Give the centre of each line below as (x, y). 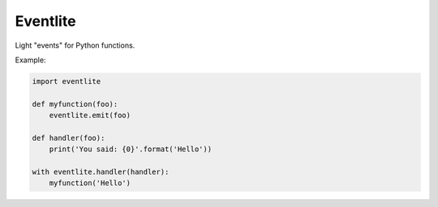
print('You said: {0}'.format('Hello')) (131, 149)
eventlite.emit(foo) (90, 116)
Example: (30, 60)
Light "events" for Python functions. (75, 45)
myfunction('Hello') (90, 183)
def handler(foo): (69, 138)
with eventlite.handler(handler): (101, 172)
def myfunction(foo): (75, 104)
